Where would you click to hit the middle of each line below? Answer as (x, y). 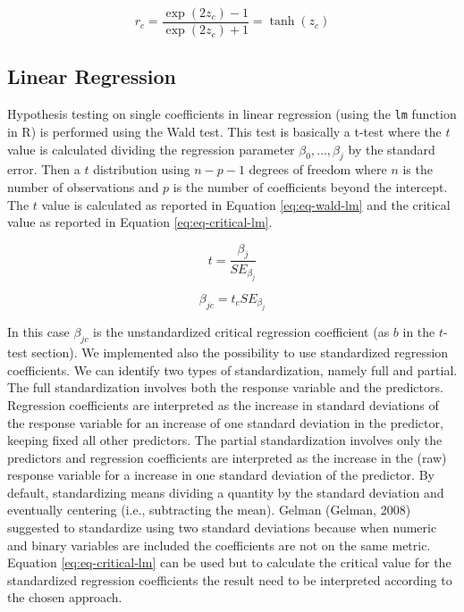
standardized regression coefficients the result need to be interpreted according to (230, 579)
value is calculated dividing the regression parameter (151, 149)
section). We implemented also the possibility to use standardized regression (240, 352)
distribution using (142, 169)
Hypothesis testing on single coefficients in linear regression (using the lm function (232, 114)
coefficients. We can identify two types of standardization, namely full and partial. (232, 369)
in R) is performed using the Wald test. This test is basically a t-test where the (224, 131)
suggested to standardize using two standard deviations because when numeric (222, 528)
